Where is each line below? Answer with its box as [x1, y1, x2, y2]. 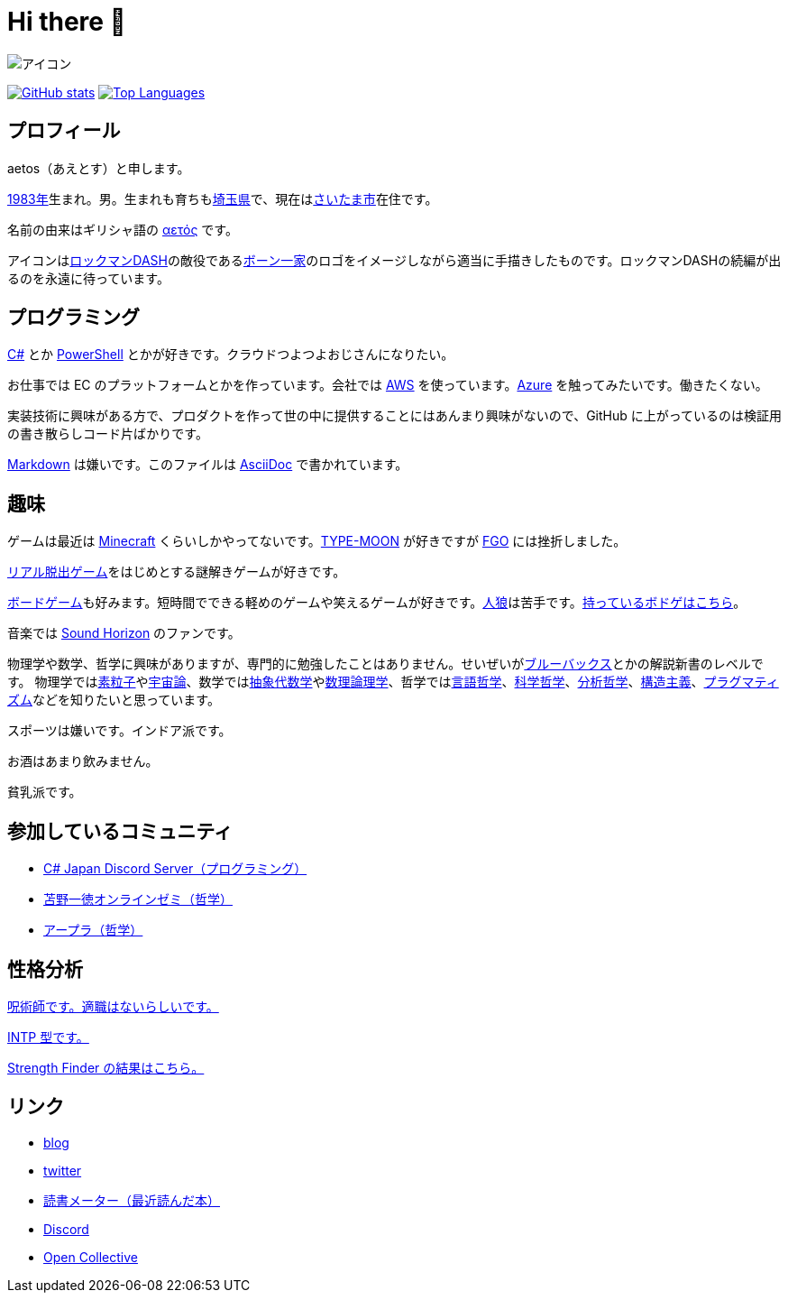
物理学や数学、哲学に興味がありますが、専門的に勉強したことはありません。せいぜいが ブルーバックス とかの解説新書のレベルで [7, 656, 764, 672]
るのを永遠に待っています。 [7, 270, 170, 286]
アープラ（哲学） [43, 922, 143, 938]
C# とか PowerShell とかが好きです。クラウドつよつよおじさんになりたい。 [7, 346, 454, 363]
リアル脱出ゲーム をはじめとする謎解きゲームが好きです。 [7, 564, 346, 580]
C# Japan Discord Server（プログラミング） [43, 861, 307, 877]
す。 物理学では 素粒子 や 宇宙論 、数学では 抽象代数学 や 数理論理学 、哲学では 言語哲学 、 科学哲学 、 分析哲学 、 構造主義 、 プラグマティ [7, 674, 779, 690]
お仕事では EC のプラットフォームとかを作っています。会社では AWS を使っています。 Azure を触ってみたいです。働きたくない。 [7, 377, 768, 393]
